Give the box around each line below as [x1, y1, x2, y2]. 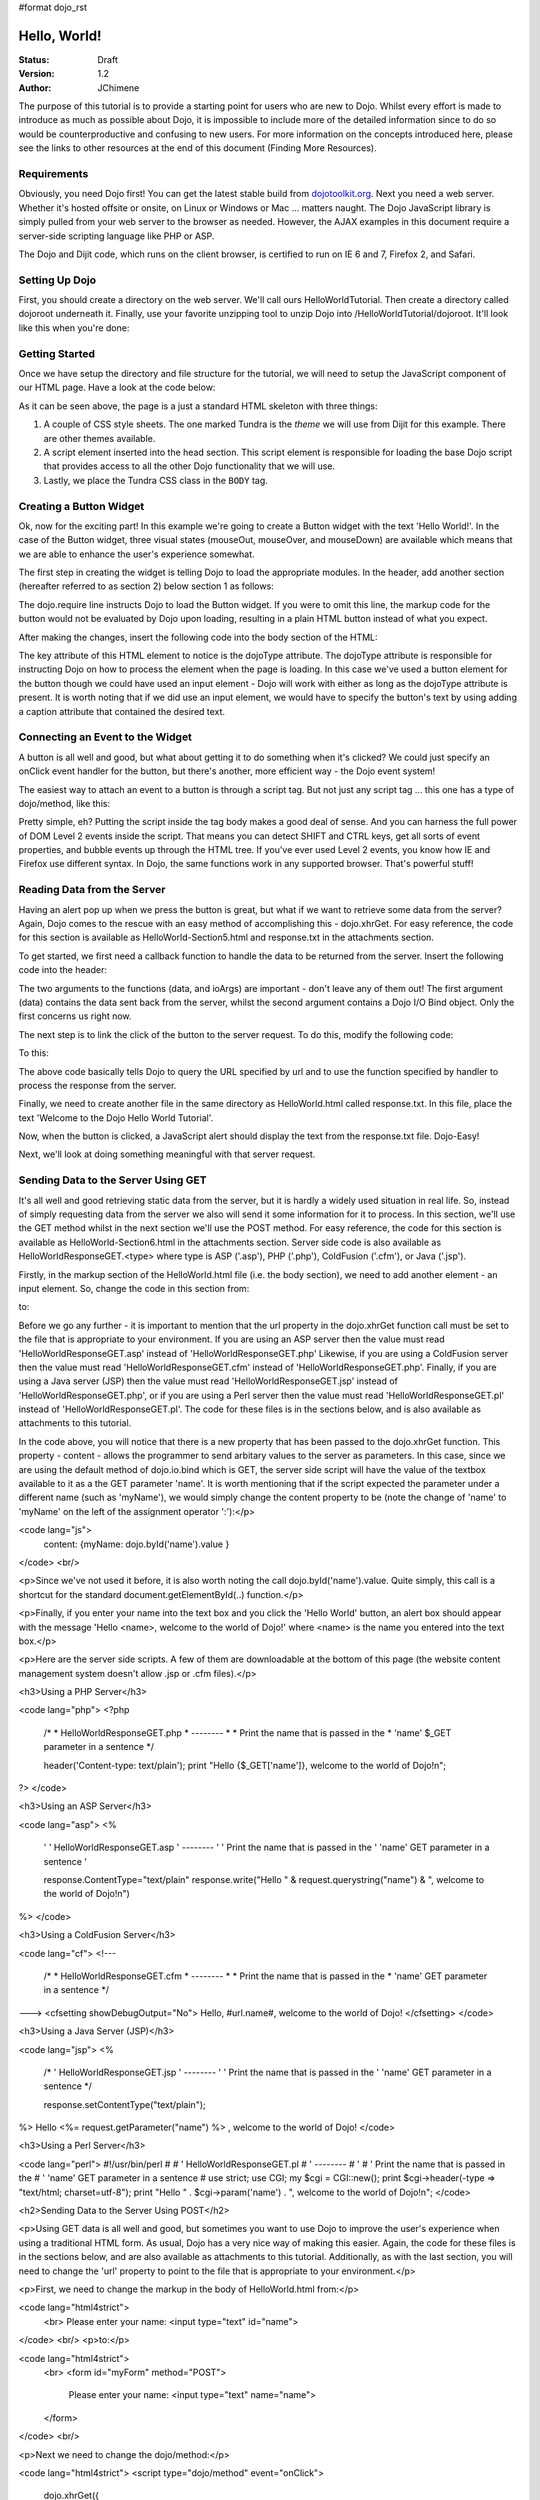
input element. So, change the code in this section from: [18, 1282, 250, 1294]
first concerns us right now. [18, 1010, 132, 1022]
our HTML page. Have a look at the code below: [18, 381, 216, 394]
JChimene [97, 81, 140, 94]
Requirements [18, 167, 89, 181]
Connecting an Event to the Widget [18, 730, 192, 744]
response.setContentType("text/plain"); [43, 2098, 206, 2110]
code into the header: [18, 964, 107, 976]
